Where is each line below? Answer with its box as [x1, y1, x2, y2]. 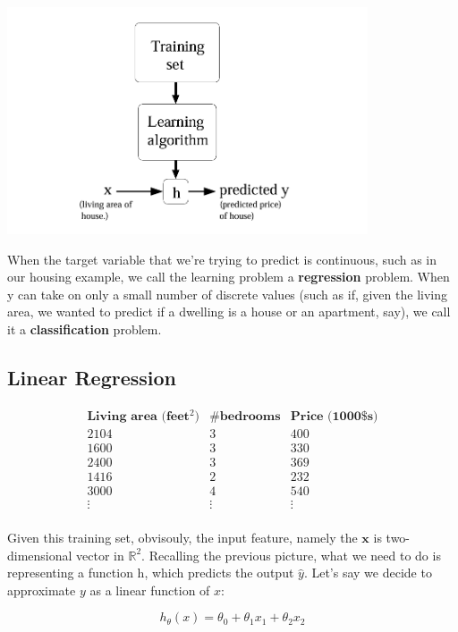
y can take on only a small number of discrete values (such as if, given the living [7, 284, 447, 303]
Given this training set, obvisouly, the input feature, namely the [7, 528, 358, 547]
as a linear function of [89, 580, 210, 599]
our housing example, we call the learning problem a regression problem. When [7, 267, 450, 286]
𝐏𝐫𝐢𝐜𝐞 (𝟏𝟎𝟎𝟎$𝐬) [290, 409, 378, 423]
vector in [76, 545, 124, 564]
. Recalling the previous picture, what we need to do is [141, 545, 441, 564]
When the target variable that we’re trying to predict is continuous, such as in [7, 249, 437, 268]
